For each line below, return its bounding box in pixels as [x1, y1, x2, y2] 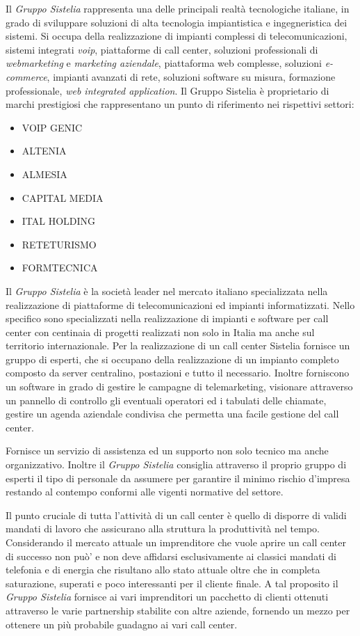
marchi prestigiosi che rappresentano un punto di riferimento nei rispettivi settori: [6, 97, 354, 111]
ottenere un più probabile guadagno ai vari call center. [6, 617, 238, 631]
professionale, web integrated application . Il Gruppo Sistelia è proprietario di [6, 83, 329, 97]
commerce [6, 69, 47, 84]
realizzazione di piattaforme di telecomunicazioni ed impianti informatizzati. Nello [6, 297, 355, 312]
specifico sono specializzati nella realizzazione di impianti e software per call [6, 311, 329, 326]
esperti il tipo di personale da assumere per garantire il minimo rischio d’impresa [6, 470, 350, 485]
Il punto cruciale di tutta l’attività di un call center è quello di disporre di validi [6, 507, 347, 522]
